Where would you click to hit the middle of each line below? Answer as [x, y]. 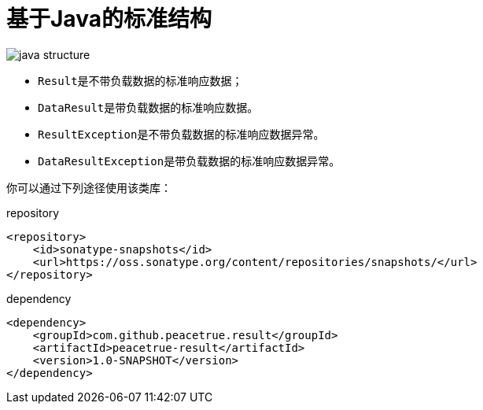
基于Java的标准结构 [109, 19]
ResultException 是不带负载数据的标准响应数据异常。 [181, 134]
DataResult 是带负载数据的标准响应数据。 [148, 107]
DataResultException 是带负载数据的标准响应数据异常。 [189, 161]
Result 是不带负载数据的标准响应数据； [140, 80]
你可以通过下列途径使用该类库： [89, 187]
